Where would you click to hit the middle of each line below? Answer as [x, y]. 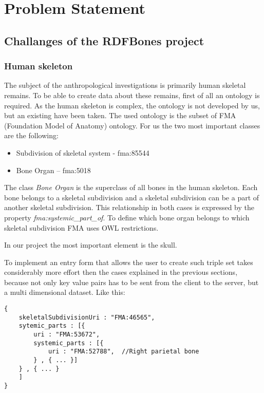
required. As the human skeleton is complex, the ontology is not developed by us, [132, 105]
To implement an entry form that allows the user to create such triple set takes [129, 262]
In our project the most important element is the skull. [91, 245]
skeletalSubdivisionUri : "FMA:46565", [87, 317]
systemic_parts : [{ [69, 343]
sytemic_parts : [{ [52, 326]
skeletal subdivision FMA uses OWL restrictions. [81, 227]
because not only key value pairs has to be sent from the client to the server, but [131, 282]
